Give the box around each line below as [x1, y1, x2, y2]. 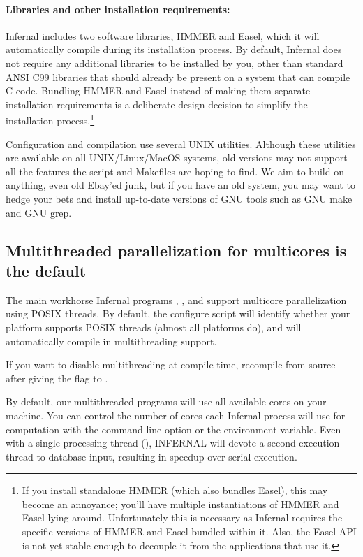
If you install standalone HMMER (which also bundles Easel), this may [22, 483, 328, 498]
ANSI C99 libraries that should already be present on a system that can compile [6, 69, 350, 84]
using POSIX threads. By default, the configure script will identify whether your [6, 306, 350, 321]
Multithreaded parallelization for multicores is [6, 239, 347, 261]
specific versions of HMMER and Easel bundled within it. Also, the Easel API [22, 524, 357, 539]
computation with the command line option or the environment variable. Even [6, 421, 341, 436]
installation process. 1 [6, 111, 95, 128]
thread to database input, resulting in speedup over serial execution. [6, 449, 297, 463]
